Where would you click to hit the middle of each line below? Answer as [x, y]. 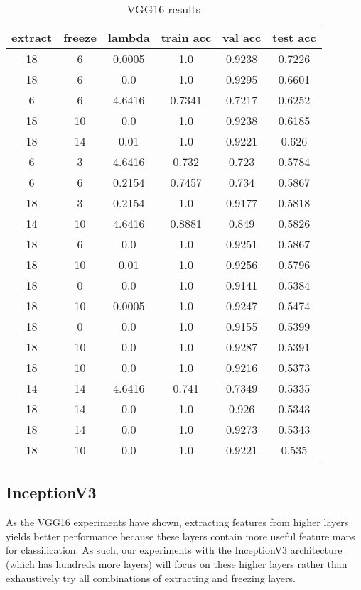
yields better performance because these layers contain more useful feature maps [180, 536]
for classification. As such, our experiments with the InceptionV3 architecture [174, 550]
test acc [294, 37]
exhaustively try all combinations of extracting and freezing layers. [151, 578]
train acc [186, 37]
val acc [242, 37]
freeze [80, 37]
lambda [129, 37]
